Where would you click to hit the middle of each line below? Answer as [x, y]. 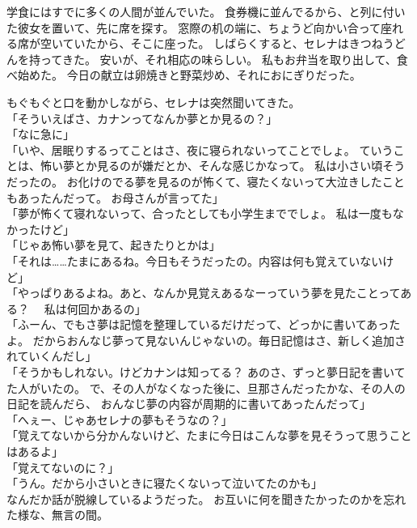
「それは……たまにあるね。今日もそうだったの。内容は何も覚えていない [195, 260]
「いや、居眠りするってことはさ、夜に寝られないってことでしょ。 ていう [200, 149]
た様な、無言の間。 [57, 515]
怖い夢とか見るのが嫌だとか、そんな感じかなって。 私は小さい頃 [211, 166]
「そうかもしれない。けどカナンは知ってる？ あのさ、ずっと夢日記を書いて [206, 372]
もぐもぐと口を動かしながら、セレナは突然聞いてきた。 [154, 102]
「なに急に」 [40, 134]
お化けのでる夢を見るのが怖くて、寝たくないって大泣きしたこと [236, 181]
